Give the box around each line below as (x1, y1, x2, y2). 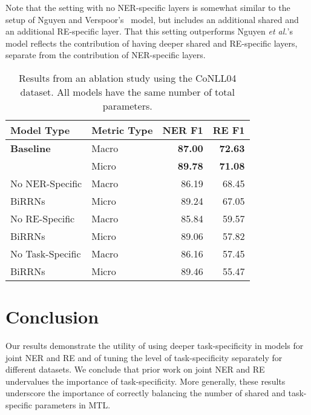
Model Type (10, 122, 70, 137)
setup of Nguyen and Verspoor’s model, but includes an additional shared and (5, 13, 299, 25)
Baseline (10, 141, 51, 155)
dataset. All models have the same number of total (20, 84, 235, 99)
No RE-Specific (10, 211, 75, 225)
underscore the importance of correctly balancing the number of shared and (5, 387, 286, 399)
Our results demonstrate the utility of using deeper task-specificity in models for (5, 339, 304, 352)
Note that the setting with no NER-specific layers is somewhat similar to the (5, 1, 290, 13)
